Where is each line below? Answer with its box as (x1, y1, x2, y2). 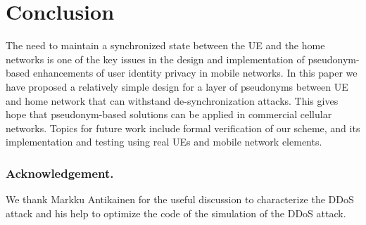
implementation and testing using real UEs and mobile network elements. (6, 134, 322, 149)
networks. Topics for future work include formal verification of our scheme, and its (6, 120, 360, 135)
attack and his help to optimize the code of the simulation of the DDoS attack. (6, 205, 346, 220)
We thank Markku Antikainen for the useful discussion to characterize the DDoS (6, 192, 354, 207)
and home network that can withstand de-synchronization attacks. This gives (6, 93, 339, 108)
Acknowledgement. (6, 164, 114, 181)
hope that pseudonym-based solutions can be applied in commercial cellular (6, 107, 332, 122)
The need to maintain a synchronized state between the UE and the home (6, 38, 325, 53)
